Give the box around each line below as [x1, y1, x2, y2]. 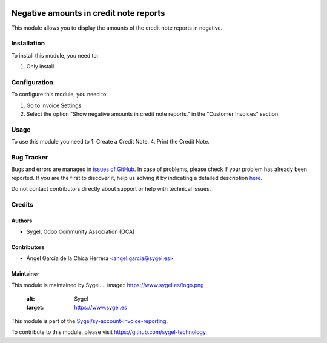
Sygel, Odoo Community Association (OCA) [26, 228, 135, 235]
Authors [11, 217, 33, 224]
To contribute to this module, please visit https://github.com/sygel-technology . [11, 328, 207, 336]
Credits [11, 200, 33, 208]
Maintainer [11, 270, 39, 278]
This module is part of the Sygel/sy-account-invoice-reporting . [11, 317, 168, 324]
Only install [26, 63, 54, 70]
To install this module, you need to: [11, 52, 99, 59]
